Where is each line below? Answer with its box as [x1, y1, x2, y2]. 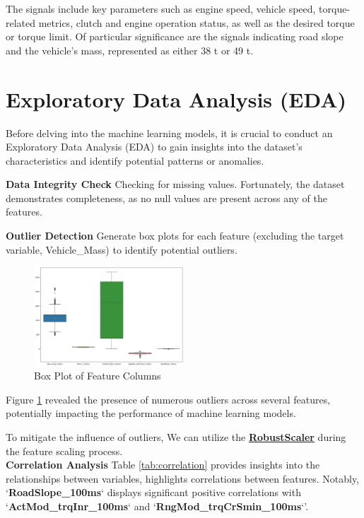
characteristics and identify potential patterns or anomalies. [6, 153, 264, 167]
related [6, 15, 36, 30]
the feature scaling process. [6, 443, 123, 458]
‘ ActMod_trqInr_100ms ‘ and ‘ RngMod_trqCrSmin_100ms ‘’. [6, 498, 309, 513]
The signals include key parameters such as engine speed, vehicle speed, [6, 1, 316, 16]
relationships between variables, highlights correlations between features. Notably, [6, 471, 360, 485]
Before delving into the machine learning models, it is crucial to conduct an [6, 125, 333, 140]
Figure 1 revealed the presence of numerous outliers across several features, [6, 392, 331, 406]
